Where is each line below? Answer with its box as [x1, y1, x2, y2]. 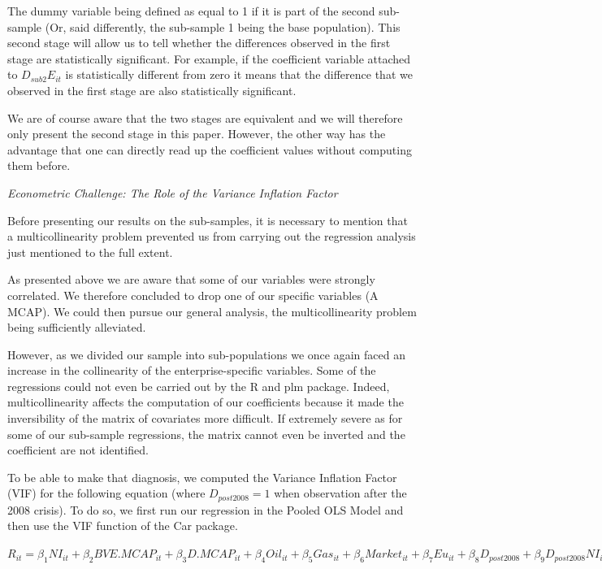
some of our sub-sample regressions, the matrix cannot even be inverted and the [7, 425, 405, 442]
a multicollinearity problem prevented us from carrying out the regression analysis [7, 228, 416, 245]
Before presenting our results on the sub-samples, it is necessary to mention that [7, 211, 408, 228]
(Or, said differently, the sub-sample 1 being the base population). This [45, 18, 401, 35]
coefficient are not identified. [7, 441, 149, 458]
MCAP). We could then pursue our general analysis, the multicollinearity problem [7, 302, 417, 319]
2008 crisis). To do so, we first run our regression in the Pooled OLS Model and [7, 501, 404, 518]
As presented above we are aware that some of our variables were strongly [7, 271, 375, 288]
